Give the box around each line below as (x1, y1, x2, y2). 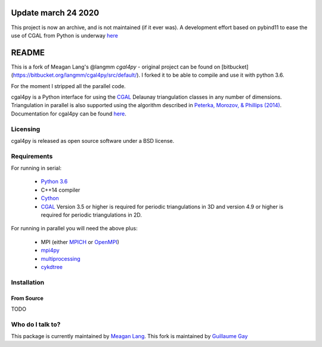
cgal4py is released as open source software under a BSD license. (11, 137, 175, 144)
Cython (41, 195, 59, 202)
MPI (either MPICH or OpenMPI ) (41, 238, 119, 245)
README (11, 48, 45, 58)
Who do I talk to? (11, 320, 61, 329)
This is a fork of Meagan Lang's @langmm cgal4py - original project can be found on (11, 63, 221, 70)
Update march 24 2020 (11, 8, 100, 18)
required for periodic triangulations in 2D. (41, 211, 143, 218)
